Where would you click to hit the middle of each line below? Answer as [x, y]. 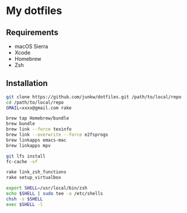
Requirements [32, 32]
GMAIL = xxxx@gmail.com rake [39, 108]
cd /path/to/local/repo [35, 102]
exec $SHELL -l [25, 204]
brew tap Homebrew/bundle [37, 118]
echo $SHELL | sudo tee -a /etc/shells [55, 194]
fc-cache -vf [22, 162]
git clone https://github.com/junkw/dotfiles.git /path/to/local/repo [94, 97]
